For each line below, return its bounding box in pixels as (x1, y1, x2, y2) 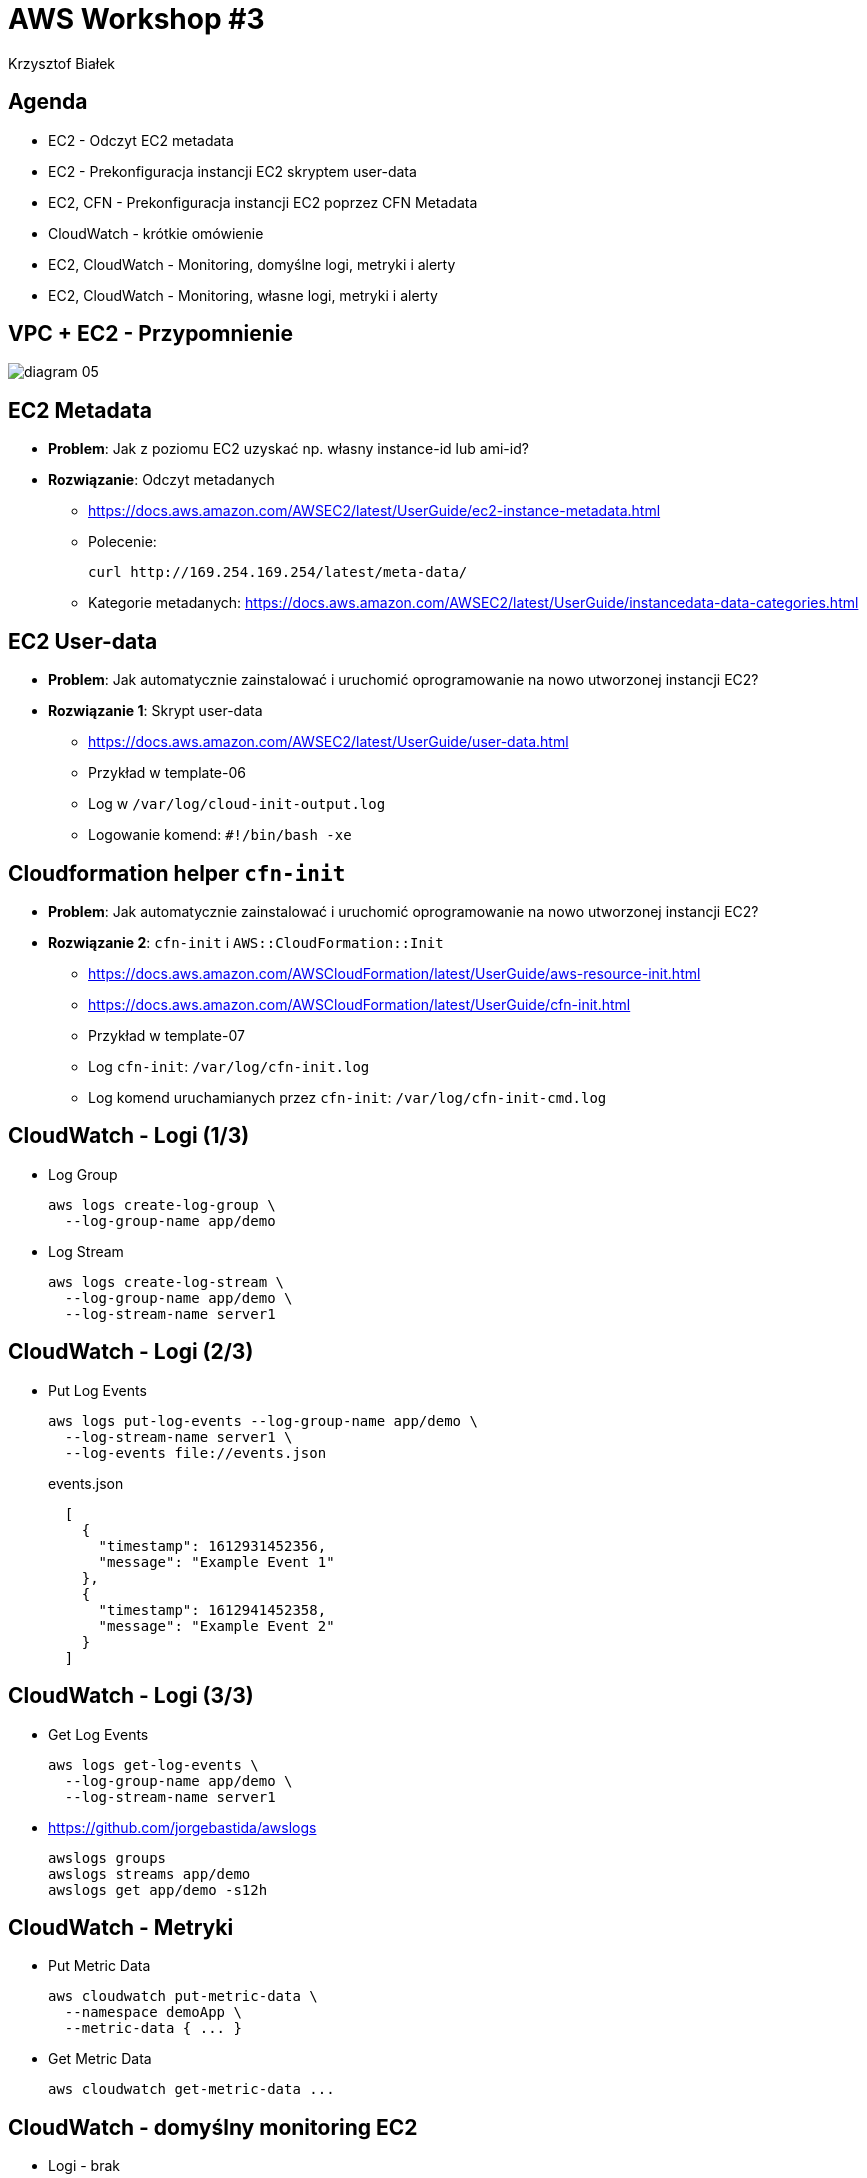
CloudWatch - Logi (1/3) (8, 1123, 250, 1149)
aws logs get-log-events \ (48, 1756, 259, 1773)
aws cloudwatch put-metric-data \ (48, 1988, 318, 2005)
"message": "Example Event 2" (98, 1617, 335, 1634)
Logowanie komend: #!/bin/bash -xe (88, 826, 352, 844)
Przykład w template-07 (88, 1026, 245, 1044)
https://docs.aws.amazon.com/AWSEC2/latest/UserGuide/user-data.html (88, 733, 569, 751)
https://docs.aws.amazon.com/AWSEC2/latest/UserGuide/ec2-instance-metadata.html (88, 502, 661, 520)
